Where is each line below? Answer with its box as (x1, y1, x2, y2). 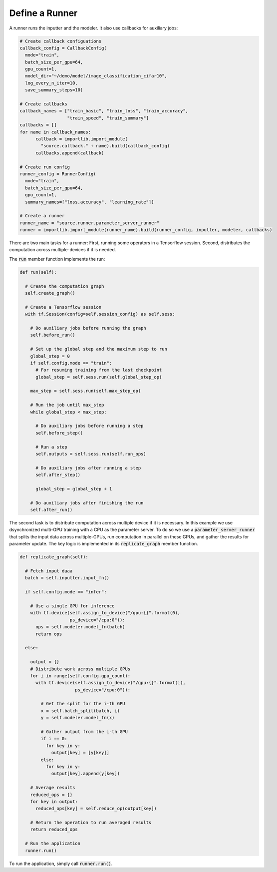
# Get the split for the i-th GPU (40, 701, 125, 707)
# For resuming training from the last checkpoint (35, 367, 162, 373)
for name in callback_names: (19, 129, 91, 135)
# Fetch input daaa (25, 568, 73, 574)
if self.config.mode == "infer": (25, 589, 107, 595)
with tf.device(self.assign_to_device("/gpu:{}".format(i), (35, 680, 186, 686)
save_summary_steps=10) (25, 87, 83, 93)
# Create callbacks (19, 101, 67, 107)
